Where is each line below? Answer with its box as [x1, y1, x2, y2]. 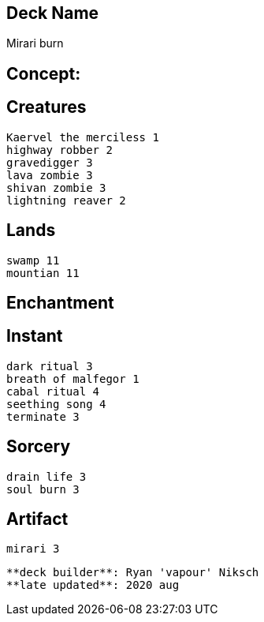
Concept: [6, 63, 81, 84]
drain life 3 [6, 470, 87, 483]
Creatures [6, 97, 87, 118]
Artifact [6, 509, 69, 530]
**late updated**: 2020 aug [6, 579, 180, 592]
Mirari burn [6, 36, 64, 51]
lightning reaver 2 [6, 193, 126, 207]
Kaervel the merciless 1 [6, 130, 159, 144]
